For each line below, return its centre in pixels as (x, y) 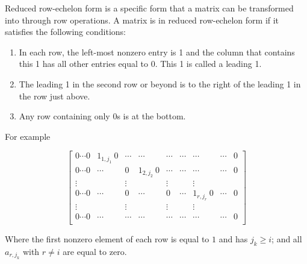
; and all (287, 238)
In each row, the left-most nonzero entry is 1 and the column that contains (157, 52)
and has (233, 238)
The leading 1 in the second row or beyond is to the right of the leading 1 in (160, 83)
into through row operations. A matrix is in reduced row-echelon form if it (142, 20)
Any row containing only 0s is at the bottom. (102, 116)
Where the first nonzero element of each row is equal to (107, 238)
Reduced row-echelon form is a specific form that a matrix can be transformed (149, 8)
